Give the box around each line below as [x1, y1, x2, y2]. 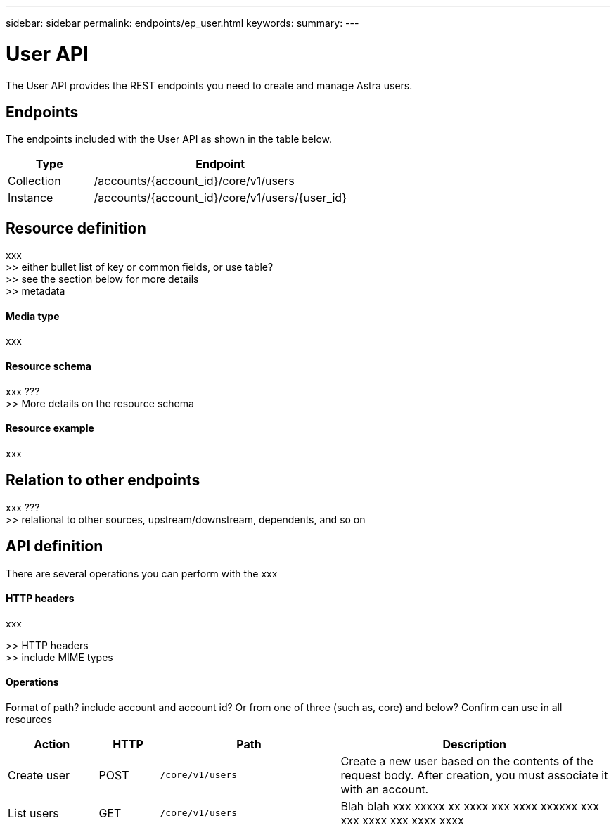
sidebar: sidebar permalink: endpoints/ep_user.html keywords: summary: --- [6, 17, 359, 29]
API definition [6, 537, 103, 556]
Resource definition [6, 219, 146, 237]
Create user [8, 767, 70, 782]
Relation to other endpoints [6, 471, 200, 490]
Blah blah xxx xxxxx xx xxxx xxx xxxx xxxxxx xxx [340, 798, 599, 813]
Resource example [6, 422, 94, 435]
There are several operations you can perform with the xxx [6, 567, 278, 580]
